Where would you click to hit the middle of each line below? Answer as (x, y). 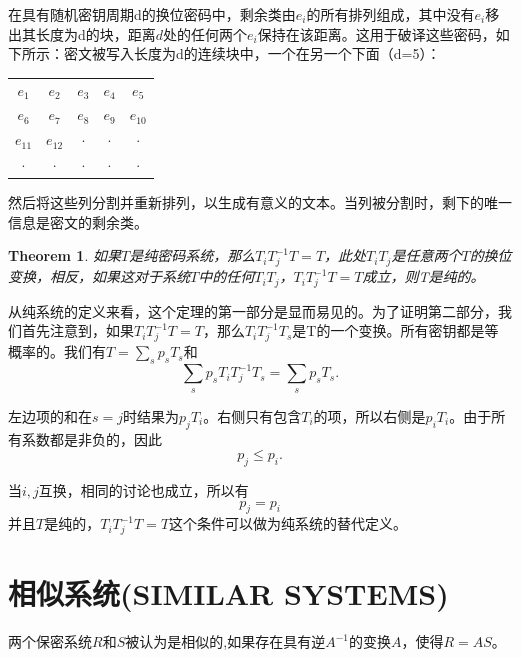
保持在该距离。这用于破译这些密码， (376, 33)
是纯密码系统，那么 (192, 255)
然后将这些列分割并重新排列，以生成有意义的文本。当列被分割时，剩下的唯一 (260, 202)
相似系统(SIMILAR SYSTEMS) (228, 593)
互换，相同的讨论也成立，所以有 (143, 490)
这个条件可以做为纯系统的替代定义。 (288, 523)
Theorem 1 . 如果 (64, 255)
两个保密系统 (50, 641)
